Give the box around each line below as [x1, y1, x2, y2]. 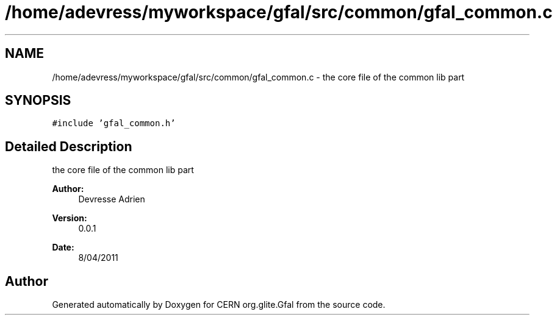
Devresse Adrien [78, 194, 145, 205]
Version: [52, 213, 87, 224]
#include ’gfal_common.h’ [52, 118, 176, 129]
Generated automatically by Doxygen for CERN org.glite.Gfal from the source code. [52, 299, 386, 310]
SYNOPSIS [5, 93, 71, 108]
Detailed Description [5, 138, 132, 154]
